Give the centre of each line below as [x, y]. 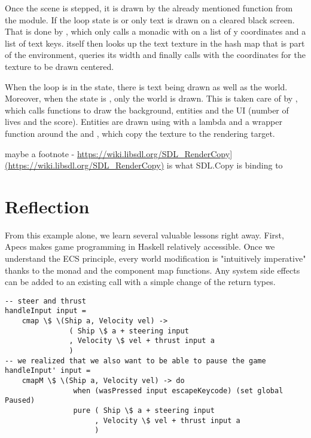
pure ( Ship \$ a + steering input [144, 411]
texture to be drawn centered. [60, 66]
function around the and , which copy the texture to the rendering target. [140, 133]
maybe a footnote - [40, 153]
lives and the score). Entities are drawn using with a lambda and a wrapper [144, 122]
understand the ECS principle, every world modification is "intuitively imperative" [155, 258]
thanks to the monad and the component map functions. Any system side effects [153, 270]
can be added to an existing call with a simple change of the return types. [140, 282]
